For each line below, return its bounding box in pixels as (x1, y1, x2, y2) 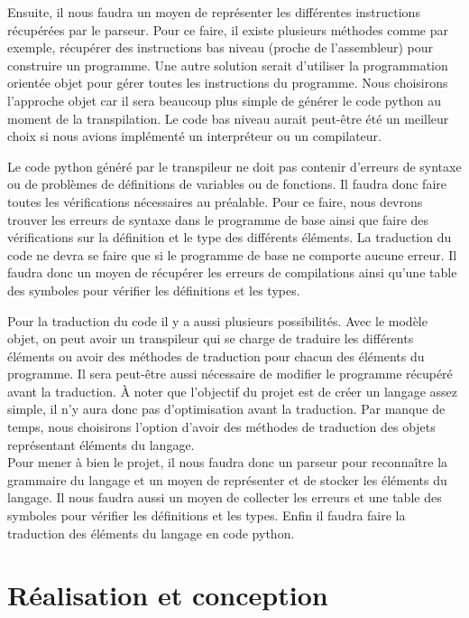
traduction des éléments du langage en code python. (7, 523, 295, 542)
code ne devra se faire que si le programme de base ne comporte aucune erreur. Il (7, 245, 457, 264)
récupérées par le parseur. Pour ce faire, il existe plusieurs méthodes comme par (7, 20, 449, 39)
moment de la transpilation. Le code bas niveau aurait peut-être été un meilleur (7, 108, 449, 127)
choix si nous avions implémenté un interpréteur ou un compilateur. (7, 126, 382, 145)
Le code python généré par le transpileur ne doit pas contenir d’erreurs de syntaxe (7, 156, 462, 175)
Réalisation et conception (7, 576, 328, 613)
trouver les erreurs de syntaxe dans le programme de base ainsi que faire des (7, 210, 429, 229)
